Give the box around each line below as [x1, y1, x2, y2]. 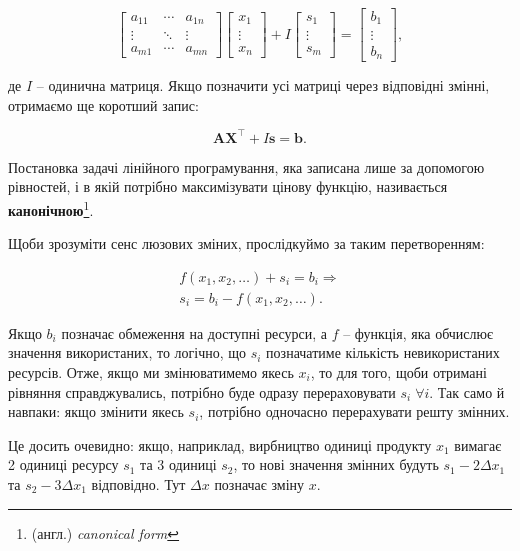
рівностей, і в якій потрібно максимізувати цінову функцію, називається [8, 176, 448, 197]
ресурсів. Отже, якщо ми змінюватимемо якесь [8, 361, 294, 382]
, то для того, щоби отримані [310, 361, 487, 382]
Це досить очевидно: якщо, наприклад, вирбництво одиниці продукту [8, 434, 432, 455]
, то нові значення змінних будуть [233, 454, 439, 475]
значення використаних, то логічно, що [8, 342, 247, 363]
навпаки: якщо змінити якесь [8, 401, 184, 422]
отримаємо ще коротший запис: [8, 94, 199, 115]
